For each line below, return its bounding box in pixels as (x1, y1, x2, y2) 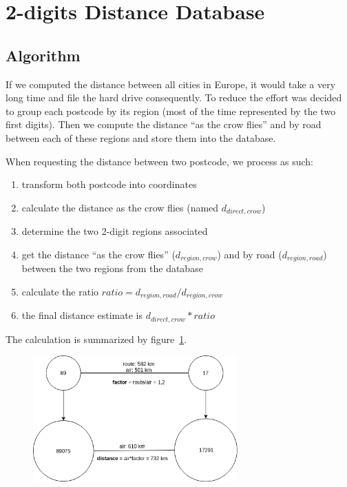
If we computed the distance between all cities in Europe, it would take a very (6, 76, 336, 91)
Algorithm (6, 44, 81, 65)
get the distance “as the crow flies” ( (21, 247, 176, 261)
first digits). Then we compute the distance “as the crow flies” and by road (6, 117, 322, 132)
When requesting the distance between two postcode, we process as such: (6, 154, 313, 168)
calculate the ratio (21, 284, 99, 298)
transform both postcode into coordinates (21, 177, 197, 191)
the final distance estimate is (21, 308, 143, 322)
